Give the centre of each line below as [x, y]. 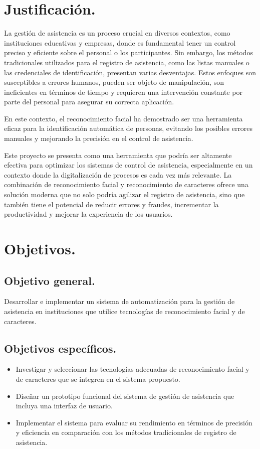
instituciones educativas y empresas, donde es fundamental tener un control [120, 42]
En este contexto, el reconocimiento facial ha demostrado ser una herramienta [123, 118]
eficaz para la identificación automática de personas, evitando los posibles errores [128, 128]
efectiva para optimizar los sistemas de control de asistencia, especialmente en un [128, 165]
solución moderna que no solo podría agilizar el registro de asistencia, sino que [124, 194]
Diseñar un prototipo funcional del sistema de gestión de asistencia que [125, 396]
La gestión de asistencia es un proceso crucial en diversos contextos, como [117, 33]
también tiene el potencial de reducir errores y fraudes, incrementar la [111, 204]
